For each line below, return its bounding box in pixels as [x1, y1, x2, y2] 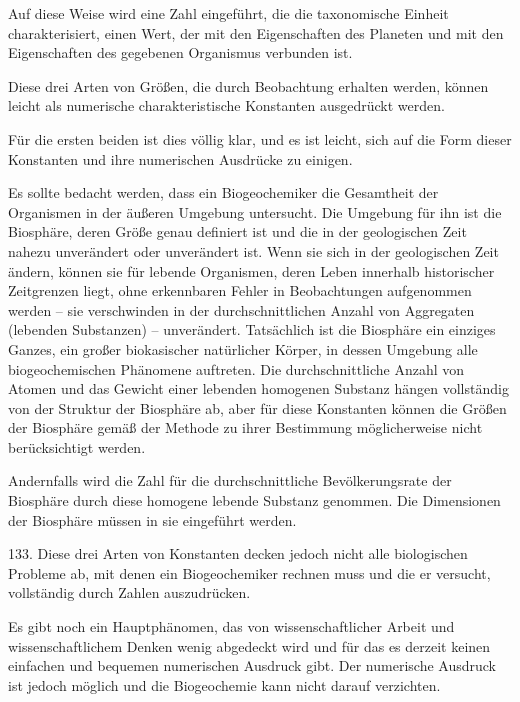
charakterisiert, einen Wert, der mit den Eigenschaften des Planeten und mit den [8, 22, 504, 43]
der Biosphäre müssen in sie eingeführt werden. [8, 509, 297, 530]
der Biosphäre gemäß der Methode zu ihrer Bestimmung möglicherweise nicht [8, 417, 483, 438]
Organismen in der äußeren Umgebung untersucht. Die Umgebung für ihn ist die [8, 201, 502, 222]
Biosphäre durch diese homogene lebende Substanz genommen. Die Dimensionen [8, 490, 501, 511]
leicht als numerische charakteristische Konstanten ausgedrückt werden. [8, 95, 445, 116]
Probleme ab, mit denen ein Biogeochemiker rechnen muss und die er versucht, [8, 562, 491, 583]
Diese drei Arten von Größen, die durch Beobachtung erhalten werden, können [8, 75, 489, 96]
